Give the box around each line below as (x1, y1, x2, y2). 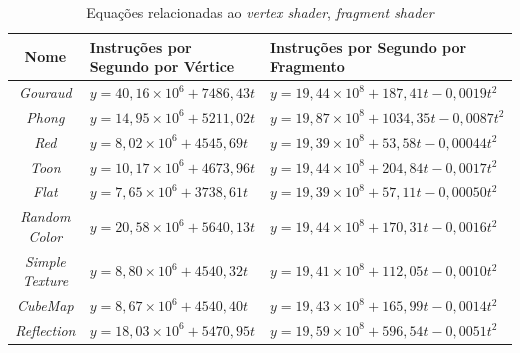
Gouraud (19, 82, 72, 103)
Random (20, 206, 71, 227)
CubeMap (17, 295, 74, 316)
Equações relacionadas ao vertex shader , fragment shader (86, 2, 434, 22)
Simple (24, 250, 66, 271)
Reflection (15, 319, 76, 340)
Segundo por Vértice (89, 56, 235, 77)
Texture (22, 270, 69, 291)
